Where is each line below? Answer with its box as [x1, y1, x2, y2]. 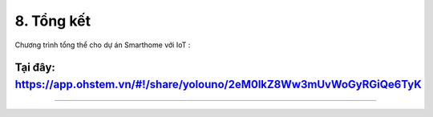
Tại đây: [14, 61, 56, 75]
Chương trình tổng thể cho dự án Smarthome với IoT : [14, 40, 191, 50]
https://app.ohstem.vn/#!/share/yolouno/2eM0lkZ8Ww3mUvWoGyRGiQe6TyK [14, 77, 422, 91]
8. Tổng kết [14, 12, 91, 30]
